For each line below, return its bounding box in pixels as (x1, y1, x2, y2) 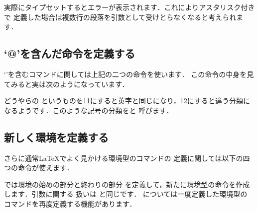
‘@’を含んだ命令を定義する (4, 46, 135, 61)
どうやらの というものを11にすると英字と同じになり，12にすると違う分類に (4, 95, 250, 106)
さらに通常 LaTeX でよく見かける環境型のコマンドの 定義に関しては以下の (4, 152, 243, 163)
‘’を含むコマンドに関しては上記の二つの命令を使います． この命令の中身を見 (4, 69, 254, 79)
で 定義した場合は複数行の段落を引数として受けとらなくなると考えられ (4, 11, 237, 22)
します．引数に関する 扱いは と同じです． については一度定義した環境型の (4, 189, 248, 199)
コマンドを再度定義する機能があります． (4, 198, 136, 209)
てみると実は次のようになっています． (4, 78, 129, 89)
